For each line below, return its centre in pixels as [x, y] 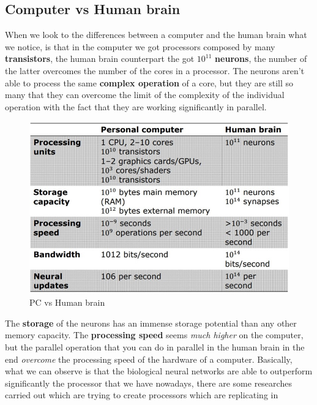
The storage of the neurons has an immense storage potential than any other [151, 323]
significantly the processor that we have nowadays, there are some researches [148, 383]
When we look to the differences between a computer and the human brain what [156, 35]
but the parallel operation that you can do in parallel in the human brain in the [155, 347]
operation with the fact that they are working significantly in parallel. [136, 106]
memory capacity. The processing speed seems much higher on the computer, [154, 335]
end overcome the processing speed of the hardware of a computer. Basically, [149, 359]
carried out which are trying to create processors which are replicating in [142, 395]
